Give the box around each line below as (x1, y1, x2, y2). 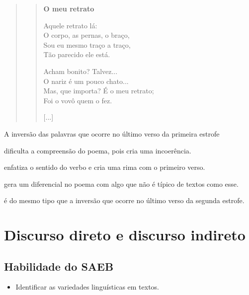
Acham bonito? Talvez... (43, 66, 118, 76)
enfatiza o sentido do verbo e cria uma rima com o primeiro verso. (4, 162, 205, 172)
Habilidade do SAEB (4, 258, 114, 274)
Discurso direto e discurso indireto (4, 224, 246, 245)
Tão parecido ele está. (43, 49, 110, 60)
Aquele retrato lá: (43, 20, 97, 30)
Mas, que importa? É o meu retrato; (43, 85, 154, 96)
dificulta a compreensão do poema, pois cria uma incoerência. (4, 145, 191, 155)
